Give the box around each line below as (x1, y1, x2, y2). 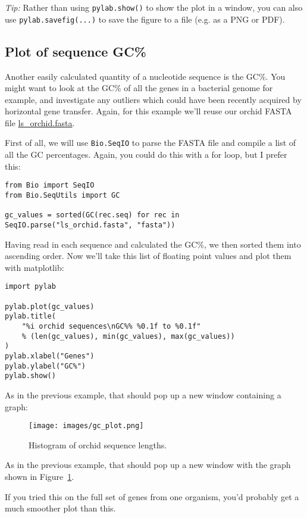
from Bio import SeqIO (5, 181, 95, 190)
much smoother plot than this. (5, 502, 116, 514)
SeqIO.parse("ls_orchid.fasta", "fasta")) (5, 220, 176, 229)
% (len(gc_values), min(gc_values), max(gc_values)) (21, 332, 235, 341)
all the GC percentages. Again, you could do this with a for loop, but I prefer (5, 148, 287, 161)
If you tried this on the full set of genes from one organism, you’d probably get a (5, 490, 299, 503)
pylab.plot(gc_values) (5, 302, 95, 311)
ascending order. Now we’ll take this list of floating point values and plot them (5, 249, 292, 262)
